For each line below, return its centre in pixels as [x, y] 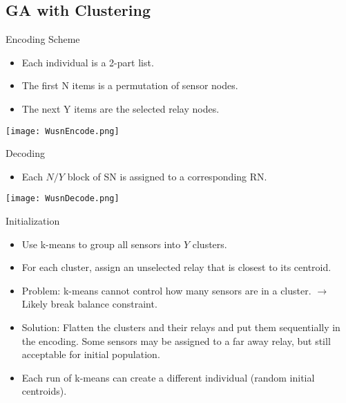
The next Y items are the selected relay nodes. [121, 108]
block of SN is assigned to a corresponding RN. [167, 176]
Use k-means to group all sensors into [101, 244]
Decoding [25, 153]
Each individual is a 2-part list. [88, 62]
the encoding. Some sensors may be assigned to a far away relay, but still [176, 340]
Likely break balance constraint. [89, 304]
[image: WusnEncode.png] [63, 131]
